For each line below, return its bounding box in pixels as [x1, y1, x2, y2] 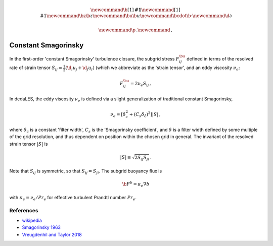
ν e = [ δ [110, 111, 126, 118]
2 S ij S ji [134, 154, 150, 161]
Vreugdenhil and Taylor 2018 [22, 231, 82, 237]
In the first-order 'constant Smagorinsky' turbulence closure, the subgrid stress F [9, 55, 179, 61]
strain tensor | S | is [9, 141, 48, 147]
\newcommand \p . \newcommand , [98, 27, 173, 33]
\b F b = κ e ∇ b [122, 180, 150, 189]
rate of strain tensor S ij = [9, 65, 63, 72]
